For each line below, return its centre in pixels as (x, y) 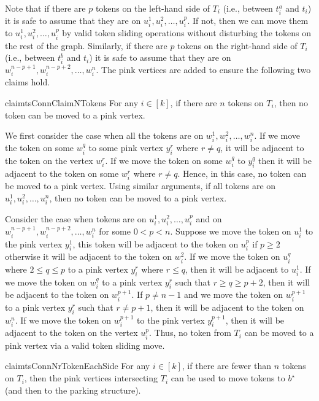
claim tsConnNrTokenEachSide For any (78, 366)
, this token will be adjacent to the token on (156, 243)
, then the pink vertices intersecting (91, 378)
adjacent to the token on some (62, 173)
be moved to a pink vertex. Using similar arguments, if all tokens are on (140, 186)
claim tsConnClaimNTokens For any (72, 102)
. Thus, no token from (190, 333)
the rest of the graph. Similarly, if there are (86, 45)
